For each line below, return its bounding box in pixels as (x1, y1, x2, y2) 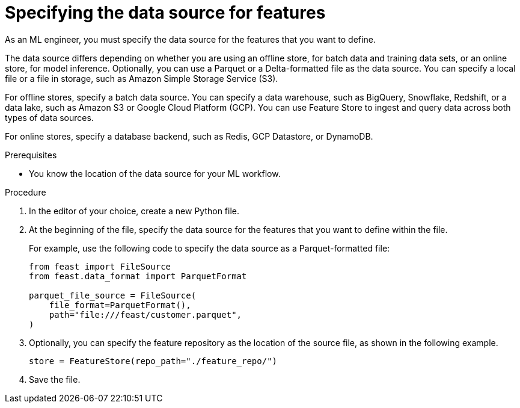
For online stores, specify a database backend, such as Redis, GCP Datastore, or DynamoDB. (5, 131, 373, 141)
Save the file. (29, 374, 81, 385)
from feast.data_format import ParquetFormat (29, 271, 247, 281)
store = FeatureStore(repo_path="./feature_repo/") (29, 356, 278, 366)
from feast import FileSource (29, 261, 171, 271)
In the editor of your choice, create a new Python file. (29, 205, 240, 216)
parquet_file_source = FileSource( (29, 290, 197, 300)
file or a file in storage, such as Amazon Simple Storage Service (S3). (5, 73, 278, 84)
